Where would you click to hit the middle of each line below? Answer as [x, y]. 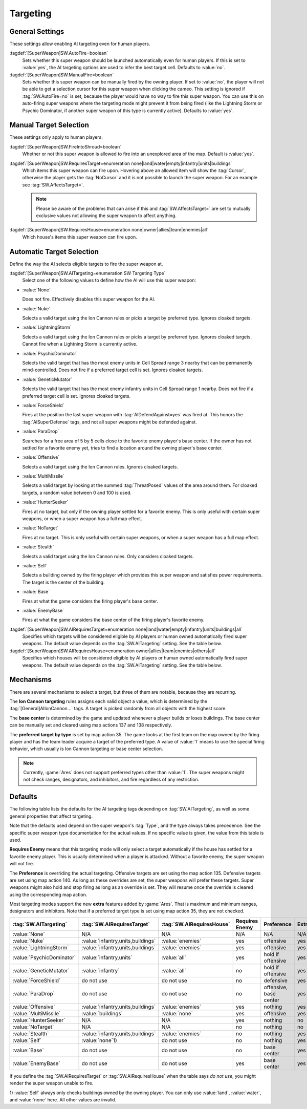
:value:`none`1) [99, 1040]
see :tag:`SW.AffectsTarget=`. [53, 185]
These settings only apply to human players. [56, 137]
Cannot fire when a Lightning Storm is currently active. [80, 344]
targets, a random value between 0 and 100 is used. [77, 493]
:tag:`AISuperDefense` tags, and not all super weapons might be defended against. [109, 422]
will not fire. [22, 864]
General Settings [37, 31]
